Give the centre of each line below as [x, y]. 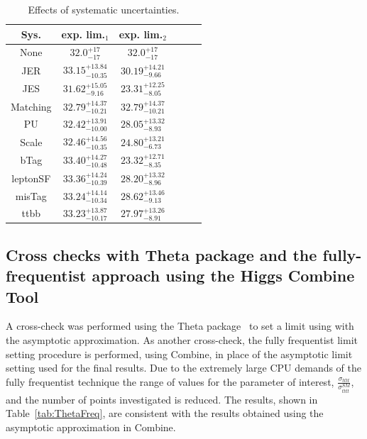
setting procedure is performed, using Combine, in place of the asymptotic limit [179, 354]
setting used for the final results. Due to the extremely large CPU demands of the [184, 368]
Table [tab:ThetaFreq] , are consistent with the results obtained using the [165, 413]
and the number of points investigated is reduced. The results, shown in [162, 399]
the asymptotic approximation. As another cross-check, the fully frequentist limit [182, 340]
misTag [31, 195]
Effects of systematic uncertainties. [104, 9]
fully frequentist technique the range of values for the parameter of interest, [170, 381]
